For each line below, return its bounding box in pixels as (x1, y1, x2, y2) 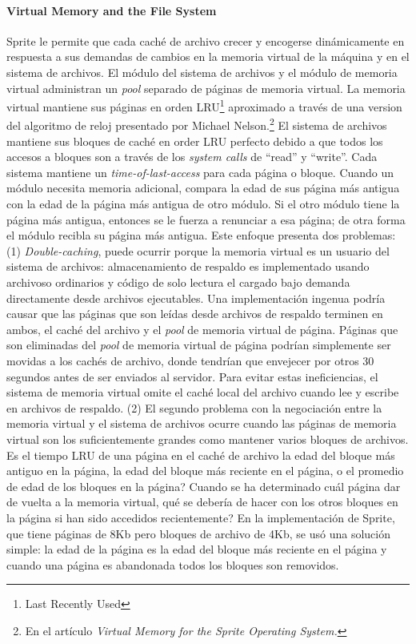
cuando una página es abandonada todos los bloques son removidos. (6, 556, 339, 573)
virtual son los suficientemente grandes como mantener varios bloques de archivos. (6, 430, 409, 447)
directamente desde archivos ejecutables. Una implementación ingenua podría (6, 289, 386, 306)
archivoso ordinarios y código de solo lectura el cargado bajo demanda (6, 274, 350, 291)
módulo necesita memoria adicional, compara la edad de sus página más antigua (6, 179, 400, 196)
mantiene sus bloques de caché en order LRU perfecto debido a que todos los (6, 132, 383, 149)
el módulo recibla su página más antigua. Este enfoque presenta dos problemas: (6, 227, 396, 244)
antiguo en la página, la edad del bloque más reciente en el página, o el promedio (6, 462, 404, 479)
